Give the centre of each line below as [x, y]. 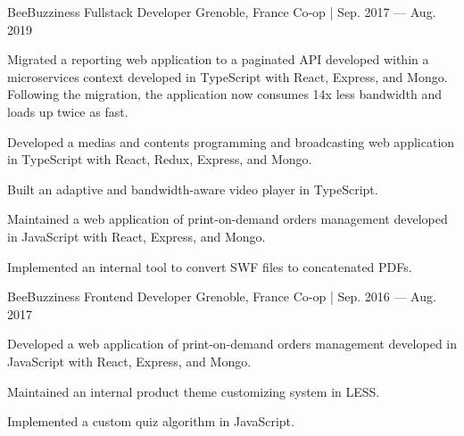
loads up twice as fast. [68, 111]
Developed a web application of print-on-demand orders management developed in [232, 344]
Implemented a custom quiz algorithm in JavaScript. [151, 421]
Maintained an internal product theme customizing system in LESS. [194, 391]
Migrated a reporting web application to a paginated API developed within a [218, 59]
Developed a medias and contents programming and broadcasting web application [231, 141]
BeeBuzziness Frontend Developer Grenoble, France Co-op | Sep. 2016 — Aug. [222, 296]
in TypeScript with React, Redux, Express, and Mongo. [160, 159]
